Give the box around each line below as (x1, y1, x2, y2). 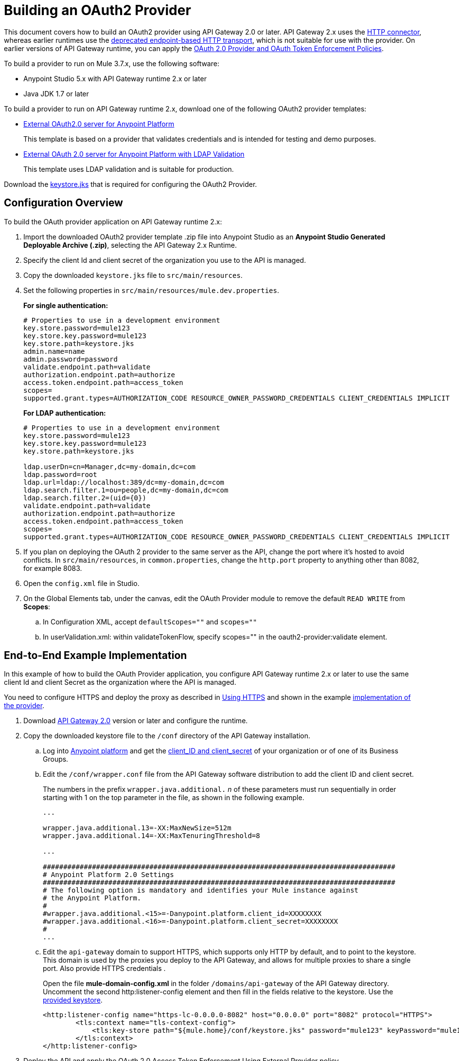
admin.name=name (23, 347, 85, 355)
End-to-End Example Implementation (4, 649, 187, 662)
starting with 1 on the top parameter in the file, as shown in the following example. (43, 793, 304, 802)
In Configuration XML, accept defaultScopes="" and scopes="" (43, 617, 257, 626)
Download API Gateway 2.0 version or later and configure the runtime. (23, 716, 248, 725)
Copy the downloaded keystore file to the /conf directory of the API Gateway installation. (23, 732, 311, 740)
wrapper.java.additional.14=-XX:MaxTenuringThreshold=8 (43, 832, 260, 840)
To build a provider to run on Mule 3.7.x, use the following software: (4, 59, 219, 68)
